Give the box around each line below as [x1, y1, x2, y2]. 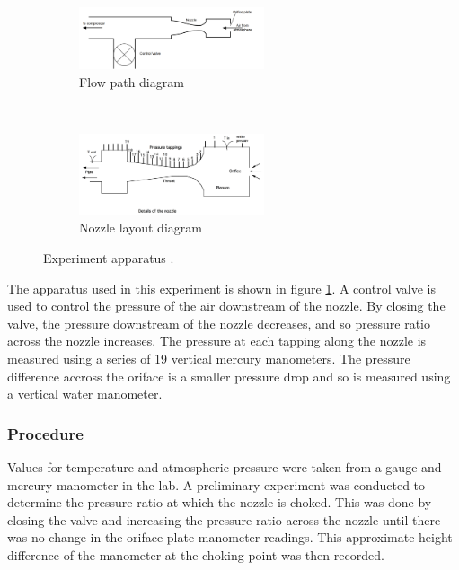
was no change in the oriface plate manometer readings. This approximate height [7, 528, 453, 547]
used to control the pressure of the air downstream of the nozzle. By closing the [7, 296, 446, 315]
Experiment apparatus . [43, 248, 174, 267]
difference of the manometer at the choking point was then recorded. [7, 545, 384, 564]
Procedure [7, 422, 84, 444]
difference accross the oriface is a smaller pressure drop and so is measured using [7, 366, 451, 385]
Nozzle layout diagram [79, 218, 202, 237]
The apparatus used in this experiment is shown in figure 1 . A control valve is [7, 278, 437, 297]
